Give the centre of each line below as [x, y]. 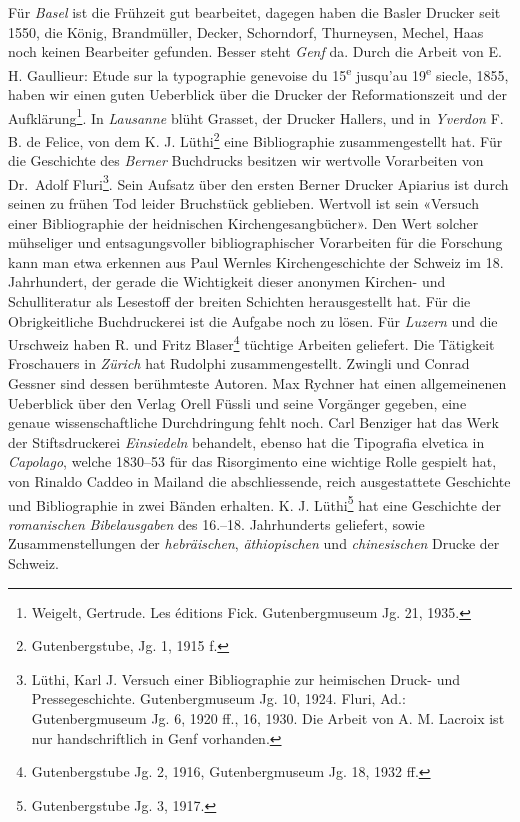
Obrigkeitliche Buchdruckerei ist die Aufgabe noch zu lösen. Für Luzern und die [253, 320]
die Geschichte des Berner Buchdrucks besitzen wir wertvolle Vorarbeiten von [246, 160]
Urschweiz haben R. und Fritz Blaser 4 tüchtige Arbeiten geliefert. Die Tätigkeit [251, 342]
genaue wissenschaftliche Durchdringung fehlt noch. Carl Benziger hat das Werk [253, 422]
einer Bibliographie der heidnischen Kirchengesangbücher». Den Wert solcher [243, 222]
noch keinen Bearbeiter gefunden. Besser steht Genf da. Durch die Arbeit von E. [255, 51]
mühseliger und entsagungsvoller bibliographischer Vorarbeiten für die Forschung [255, 242]
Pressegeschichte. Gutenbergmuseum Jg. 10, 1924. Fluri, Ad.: [218, 698]
